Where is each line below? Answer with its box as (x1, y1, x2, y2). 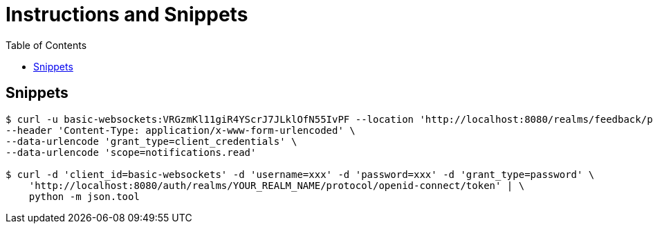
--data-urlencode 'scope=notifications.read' (6, 146, 257, 158)
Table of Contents (6, 39, 87, 51)
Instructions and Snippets (6, 3, 248, 26)
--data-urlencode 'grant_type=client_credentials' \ (6, 135, 297, 147)
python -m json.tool (28, 190, 140, 202)
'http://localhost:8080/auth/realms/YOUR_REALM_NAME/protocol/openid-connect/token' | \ (28, 179, 525, 191)
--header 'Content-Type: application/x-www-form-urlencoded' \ (6, 124, 356, 136)
